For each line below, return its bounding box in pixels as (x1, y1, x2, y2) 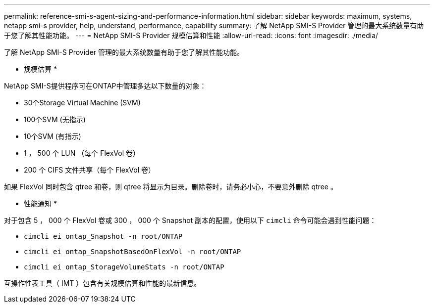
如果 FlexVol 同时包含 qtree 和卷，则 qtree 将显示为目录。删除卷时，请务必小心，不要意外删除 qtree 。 (4, 182, 337, 191)
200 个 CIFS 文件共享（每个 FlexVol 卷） (24, 166, 156, 174)
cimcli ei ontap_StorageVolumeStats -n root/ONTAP (24, 263, 224, 271)
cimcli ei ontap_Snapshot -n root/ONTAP (24, 232, 183, 240)
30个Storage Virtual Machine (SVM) (24, 98, 141, 107)
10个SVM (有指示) (24, 132, 81, 140)
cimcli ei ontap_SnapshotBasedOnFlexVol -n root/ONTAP (24, 248, 241, 256)
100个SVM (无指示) (24, 115, 86, 124)
